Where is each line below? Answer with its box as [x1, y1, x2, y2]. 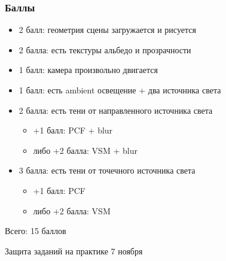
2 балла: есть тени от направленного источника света [19, 104, 213, 116]
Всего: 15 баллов [5, 224, 66, 237]
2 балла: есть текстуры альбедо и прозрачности [19, 43, 191, 56]
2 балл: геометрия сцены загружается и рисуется [19, 23, 196, 36]
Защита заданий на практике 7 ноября [5, 244, 143, 257]
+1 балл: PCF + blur [33, 124, 113, 136]
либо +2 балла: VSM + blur [33, 144, 138, 156]
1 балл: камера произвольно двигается [19, 63, 158, 76]
